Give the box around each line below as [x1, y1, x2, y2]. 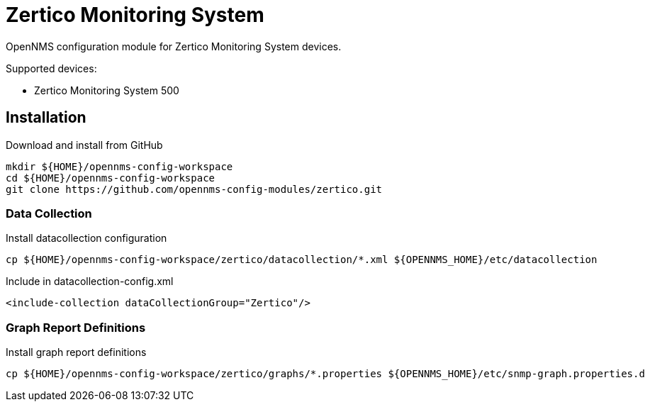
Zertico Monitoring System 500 [34, 84, 179, 96]
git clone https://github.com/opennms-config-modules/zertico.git [6, 183, 383, 195]
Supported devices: [6, 62, 97, 74]
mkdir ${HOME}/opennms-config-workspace [6, 160, 233, 172]
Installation [6, 108, 86, 127]
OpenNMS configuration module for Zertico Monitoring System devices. [6, 40, 342, 52]
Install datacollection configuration [6, 232, 167, 245]
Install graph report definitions [6, 346, 147, 359]
